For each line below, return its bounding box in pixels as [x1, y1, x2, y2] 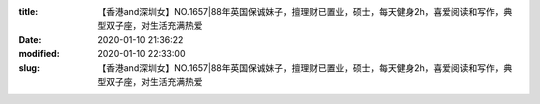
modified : [18, 48, 60, 60]
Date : [18, 33, 42, 45]
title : [18, 6, 39, 17]
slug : [18, 61, 40, 74]
